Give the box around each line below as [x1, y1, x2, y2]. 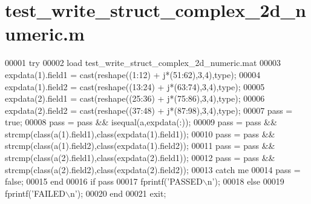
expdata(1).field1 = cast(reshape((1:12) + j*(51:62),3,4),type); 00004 [5, 68, 261, 81]
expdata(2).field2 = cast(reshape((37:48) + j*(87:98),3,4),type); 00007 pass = [5, 104, 293, 116]
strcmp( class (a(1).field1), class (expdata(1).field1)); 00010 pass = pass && [5, 127, 275, 140]
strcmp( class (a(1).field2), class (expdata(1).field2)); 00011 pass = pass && [5, 139, 275, 152]
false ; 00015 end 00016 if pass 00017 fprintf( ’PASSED [5, 175, 203, 188]
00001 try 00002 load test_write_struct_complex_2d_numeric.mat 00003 [5, 56, 281, 69]
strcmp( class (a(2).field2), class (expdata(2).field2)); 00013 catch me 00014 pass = [5, 163, 301, 176]
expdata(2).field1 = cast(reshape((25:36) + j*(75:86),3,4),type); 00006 [5, 92, 265, 105]
